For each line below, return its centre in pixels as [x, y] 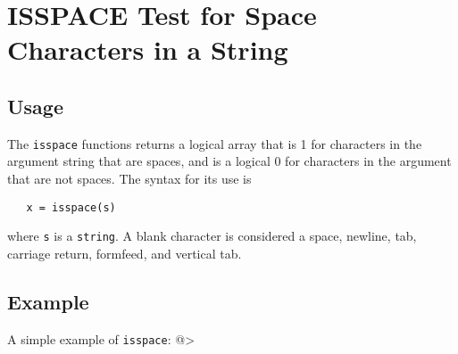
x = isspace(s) [71, 207]
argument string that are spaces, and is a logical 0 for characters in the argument [229, 161]
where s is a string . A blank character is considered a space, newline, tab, [212, 236]
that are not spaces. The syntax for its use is [129, 179]
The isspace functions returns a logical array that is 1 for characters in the [215, 143]
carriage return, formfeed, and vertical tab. [125, 253]
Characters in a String [148, 49]
